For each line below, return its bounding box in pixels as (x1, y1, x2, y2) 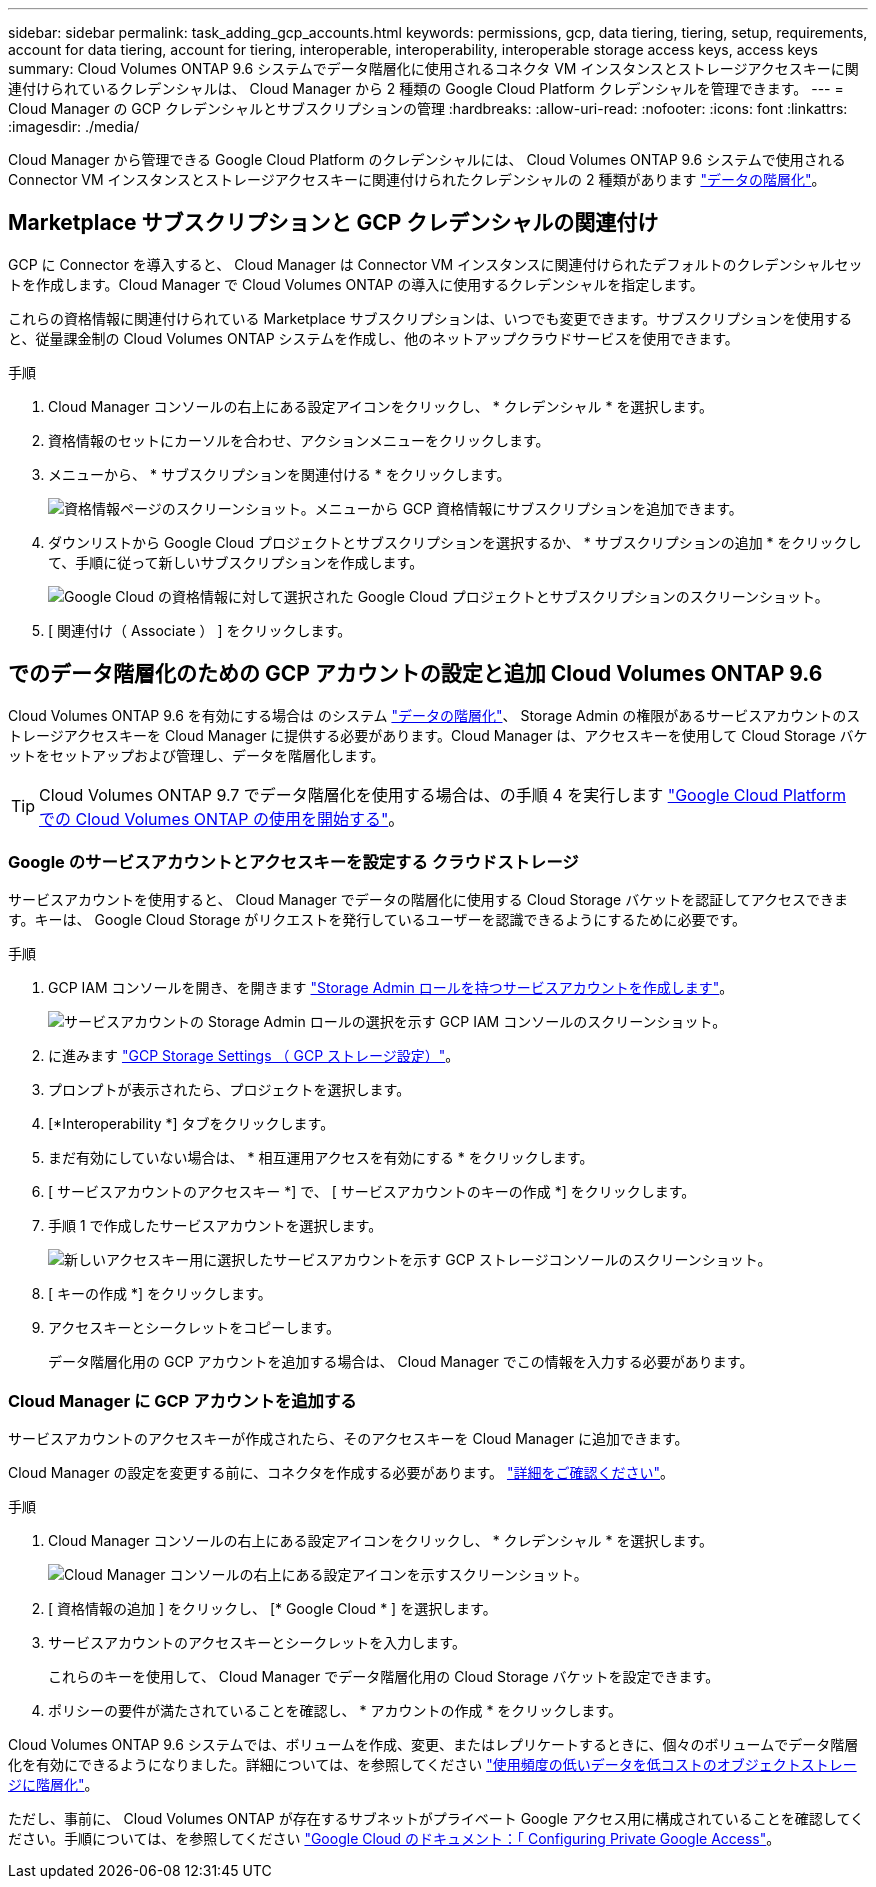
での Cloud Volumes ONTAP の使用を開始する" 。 (39, 808, 405, 829)
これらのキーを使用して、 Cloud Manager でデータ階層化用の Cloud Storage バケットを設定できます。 (48, 1668, 720, 1686)
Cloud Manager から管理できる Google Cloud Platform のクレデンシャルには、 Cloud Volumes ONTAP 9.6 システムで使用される (8, 151, 846, 168)
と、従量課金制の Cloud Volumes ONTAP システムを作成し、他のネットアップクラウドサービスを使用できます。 (8, 329, 739, 347)
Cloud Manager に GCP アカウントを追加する (8, 1390, 357, 1411)
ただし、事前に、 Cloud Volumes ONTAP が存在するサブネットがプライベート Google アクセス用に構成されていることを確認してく (8, 1810, 865, 1828)
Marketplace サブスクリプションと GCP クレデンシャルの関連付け (8, 210, 659, 236)
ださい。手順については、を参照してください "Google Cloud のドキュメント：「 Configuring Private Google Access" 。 (8, 1830, 781, 1848)
